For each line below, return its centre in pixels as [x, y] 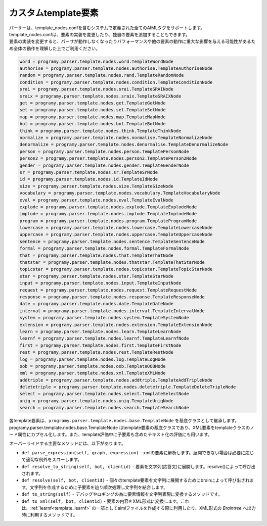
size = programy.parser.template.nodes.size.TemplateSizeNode [96, 186]
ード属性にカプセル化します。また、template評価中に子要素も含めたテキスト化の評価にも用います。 [111, 434]
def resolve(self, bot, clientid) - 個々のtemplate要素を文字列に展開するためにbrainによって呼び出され [135, 480]
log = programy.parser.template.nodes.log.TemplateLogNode [92, 359]
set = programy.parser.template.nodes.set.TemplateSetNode [92, 110]
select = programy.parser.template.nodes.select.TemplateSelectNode [104, 394]
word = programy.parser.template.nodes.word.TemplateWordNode [96, 61]
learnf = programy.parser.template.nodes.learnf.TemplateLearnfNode [104, 338]
